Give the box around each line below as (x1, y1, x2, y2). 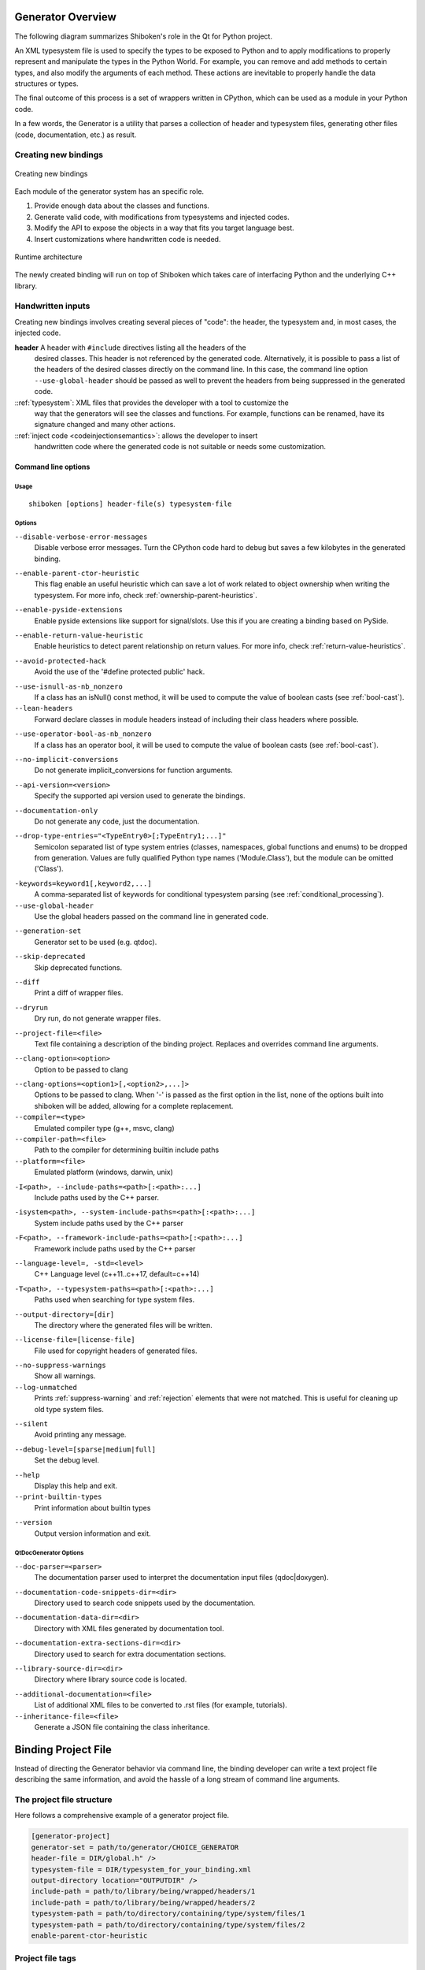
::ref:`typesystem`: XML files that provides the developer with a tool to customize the (14, 398, 289, 407)
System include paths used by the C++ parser (34, 1218, 184, 1228)
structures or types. (14, 79, 79, 88)
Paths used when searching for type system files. (34, 1295, 195, 1304)
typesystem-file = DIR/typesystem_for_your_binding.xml (31, 1864, 252, 1874)
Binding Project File (14, 1742, 112, 1756)
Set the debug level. (34, 1455, 100, 1465)
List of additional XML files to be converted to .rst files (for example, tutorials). (34, 1701, 287, 1710)
